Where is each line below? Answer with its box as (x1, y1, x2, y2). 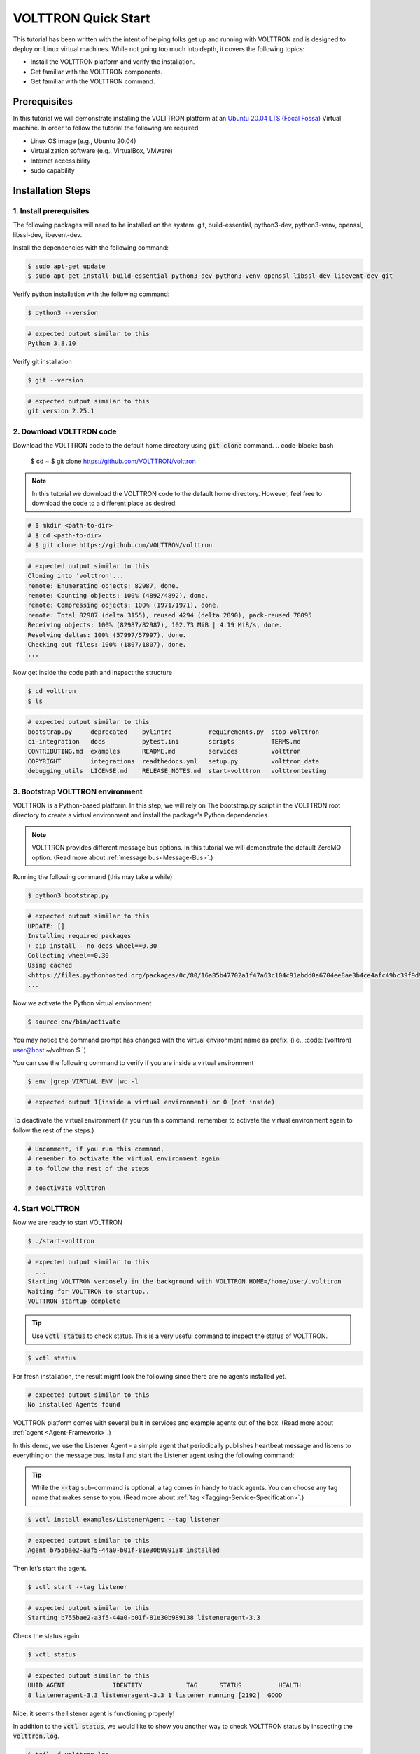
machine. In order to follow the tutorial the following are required (13, 123, 199, 133)
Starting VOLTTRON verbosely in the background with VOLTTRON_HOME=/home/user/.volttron (27, 1278, 342, 1285)
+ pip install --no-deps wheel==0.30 (27, 942, 157, 950)
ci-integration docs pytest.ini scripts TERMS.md (27, 737, 301, 746)
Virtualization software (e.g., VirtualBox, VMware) (30, 147, 173, 155)
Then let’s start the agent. (13, 1565, 87, 1573)
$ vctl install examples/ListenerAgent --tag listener (27, 1515, 220, 1524)
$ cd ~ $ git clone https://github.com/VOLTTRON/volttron (30, 457, 196, 466)
